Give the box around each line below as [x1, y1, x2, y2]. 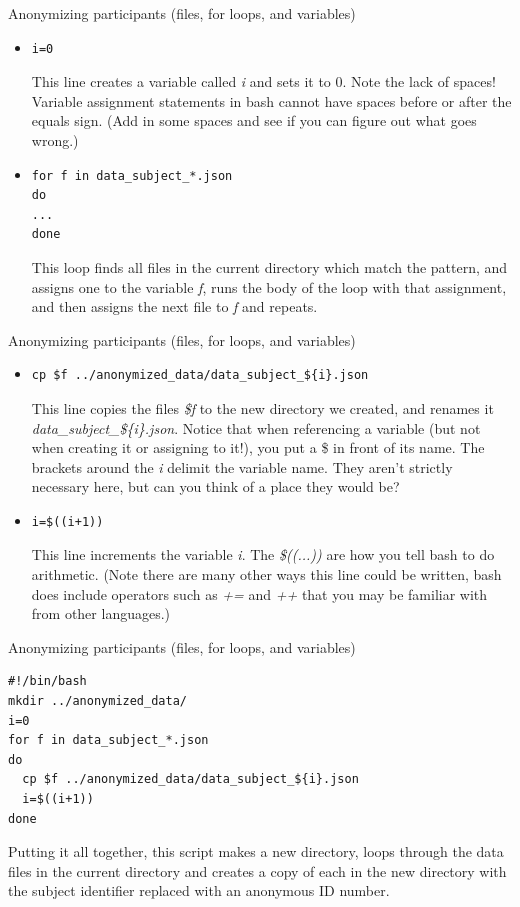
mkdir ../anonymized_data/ [8, 694, 187, 709]
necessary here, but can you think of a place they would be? [31, 476, 400, 497]
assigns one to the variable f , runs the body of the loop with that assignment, [31, 276, 507, 297]
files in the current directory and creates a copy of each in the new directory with [8, 860, 507, 881]
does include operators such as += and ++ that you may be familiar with [31, 583, 488, 604]
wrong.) [31, 129, 79, 150]
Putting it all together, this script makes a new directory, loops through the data [8, 841, 504, 862]
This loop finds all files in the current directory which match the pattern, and [31, 256, 508, 277]
